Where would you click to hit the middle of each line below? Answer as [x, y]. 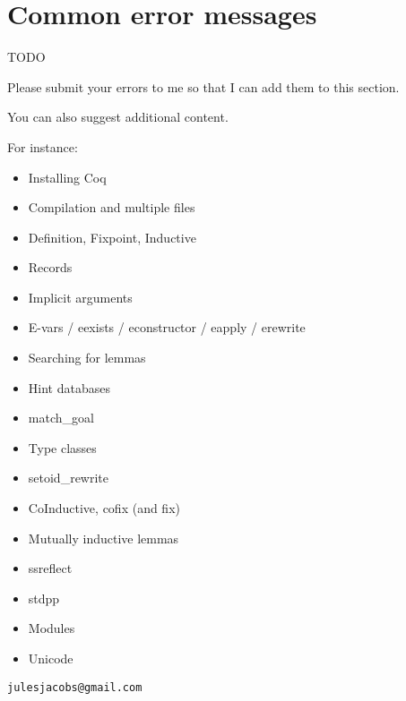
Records [50, 267]
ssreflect [50, 568]
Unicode [51, 658]
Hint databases [69, 387]
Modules [52, 628]
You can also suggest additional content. [118, 117]
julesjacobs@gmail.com [75, 687]
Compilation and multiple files [112, 207]
